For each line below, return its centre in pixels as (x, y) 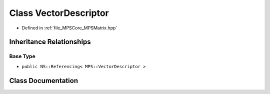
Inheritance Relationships (50, 42)
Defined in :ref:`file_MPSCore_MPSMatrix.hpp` (69, 28)
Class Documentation (44, 80)
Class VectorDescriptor (59, 13)
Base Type (22, 56)
